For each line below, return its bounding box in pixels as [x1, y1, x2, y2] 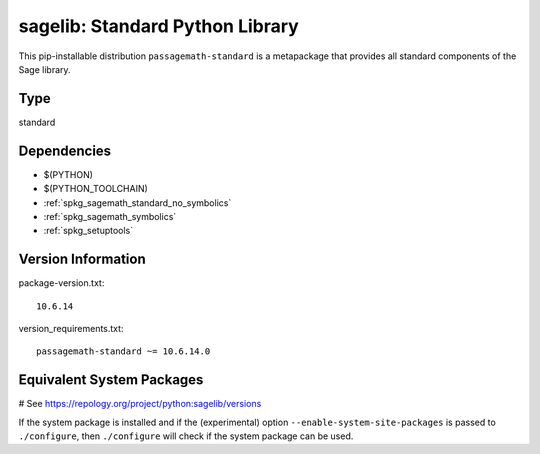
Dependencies [18, 142, 112, 159]
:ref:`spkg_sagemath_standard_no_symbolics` [43, 196, 232, 209]
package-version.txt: [18, 277, 105, 289]
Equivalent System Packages [18, 371, 204, 389]
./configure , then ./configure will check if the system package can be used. [18, 430, 354, 442]
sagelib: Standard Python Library [18, 15, 299, 37]
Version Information [18, 251, 146, 268]
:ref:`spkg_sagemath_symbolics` [43, 210, 177, 222]
